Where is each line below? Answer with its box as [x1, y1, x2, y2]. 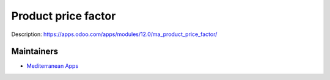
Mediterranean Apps [26, 62, 79, 70]
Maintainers [11, 46, 59, 57]
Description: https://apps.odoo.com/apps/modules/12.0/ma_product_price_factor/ [11, 31, 218, 38]
